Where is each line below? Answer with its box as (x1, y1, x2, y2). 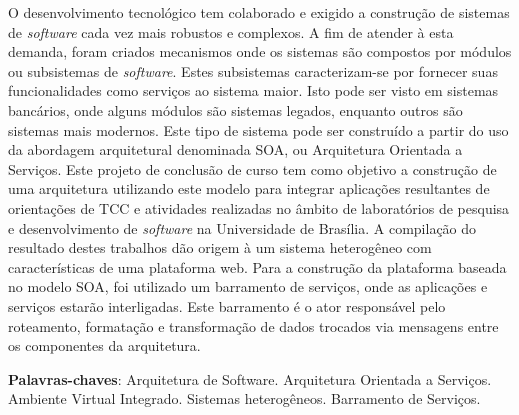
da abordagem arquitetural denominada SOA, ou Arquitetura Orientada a (8, 139, 463, 160)
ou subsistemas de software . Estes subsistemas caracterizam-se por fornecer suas (8, 60, 498, 81)
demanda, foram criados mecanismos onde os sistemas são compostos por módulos (8, 41, 512, 62)
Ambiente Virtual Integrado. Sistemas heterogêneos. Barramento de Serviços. (8, 388, 481, 409)
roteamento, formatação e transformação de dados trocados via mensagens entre (8, 315, 499, 336)
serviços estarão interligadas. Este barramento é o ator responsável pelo (8, 295, 446, 316)
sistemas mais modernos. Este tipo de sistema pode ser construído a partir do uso (8, 119, 509, 140)
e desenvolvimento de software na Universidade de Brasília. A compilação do (8, 217, 477, 238)
